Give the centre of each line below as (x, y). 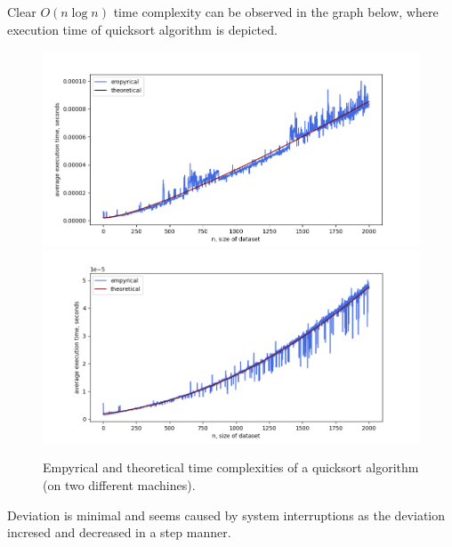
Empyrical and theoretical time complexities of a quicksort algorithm (231, 467)
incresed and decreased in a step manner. (119, 532)
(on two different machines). (119, 485)
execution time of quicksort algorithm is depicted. (142, 29)
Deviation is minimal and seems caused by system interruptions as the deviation (226, 515)
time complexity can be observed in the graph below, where (276, 12)
